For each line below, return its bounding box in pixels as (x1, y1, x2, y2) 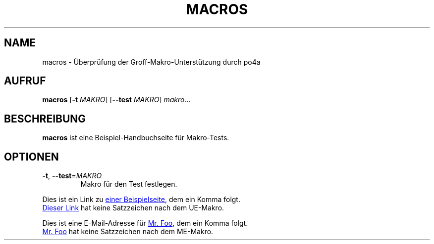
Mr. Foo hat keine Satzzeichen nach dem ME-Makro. (42, 227, 214, 236)
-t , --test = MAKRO (42, 171, 102, 180)
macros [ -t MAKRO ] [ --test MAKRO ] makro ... (42, 95, 191, 104)
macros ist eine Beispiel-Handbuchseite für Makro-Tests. (42, 133, 229, 142)
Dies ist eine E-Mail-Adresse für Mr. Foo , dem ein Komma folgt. (42, 219, 248, 228)
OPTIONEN (4, 150, 59, 163)
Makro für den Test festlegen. (80, 180, 177, 189)
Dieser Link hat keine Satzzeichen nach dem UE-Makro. (42, 203, 224, 212)
